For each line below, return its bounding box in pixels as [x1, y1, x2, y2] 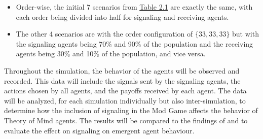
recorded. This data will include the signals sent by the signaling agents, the [4, 75, 241, 86]
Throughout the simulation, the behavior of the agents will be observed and [4, 65, 240, 76]
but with [232, 28, 259, 39]
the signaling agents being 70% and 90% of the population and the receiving [16, 38, 253, 49]
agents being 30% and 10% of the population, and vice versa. [16, 48, 206, 59]
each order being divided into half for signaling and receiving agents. [16, 11, 229, 22]
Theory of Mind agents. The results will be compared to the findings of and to [4, 115, 248, 125]
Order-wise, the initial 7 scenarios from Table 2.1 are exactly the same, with [16, 2, 253, 12]
